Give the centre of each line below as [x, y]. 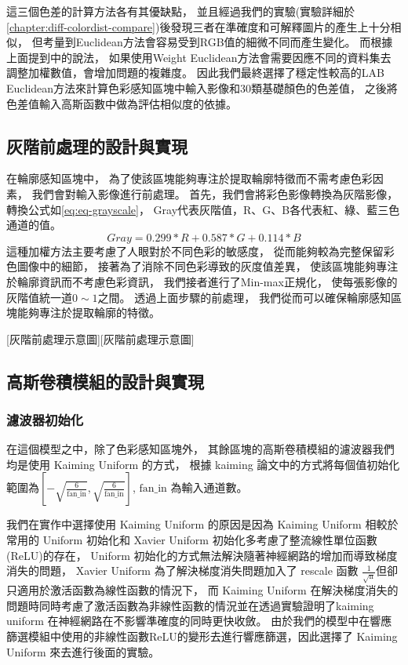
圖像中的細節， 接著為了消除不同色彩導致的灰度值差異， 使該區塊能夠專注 [208, 266]
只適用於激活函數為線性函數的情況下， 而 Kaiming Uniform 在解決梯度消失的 [202, 590]
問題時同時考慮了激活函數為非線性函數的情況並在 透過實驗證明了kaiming [190, 605]
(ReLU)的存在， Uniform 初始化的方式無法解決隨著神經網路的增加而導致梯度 [202, 555]
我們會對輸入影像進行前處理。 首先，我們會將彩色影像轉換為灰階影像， [215, 193]
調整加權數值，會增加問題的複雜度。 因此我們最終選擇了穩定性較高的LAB [195, 73]
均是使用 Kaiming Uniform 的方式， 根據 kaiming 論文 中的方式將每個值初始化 [203, 464]
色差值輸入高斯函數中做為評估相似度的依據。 [122, 103]
